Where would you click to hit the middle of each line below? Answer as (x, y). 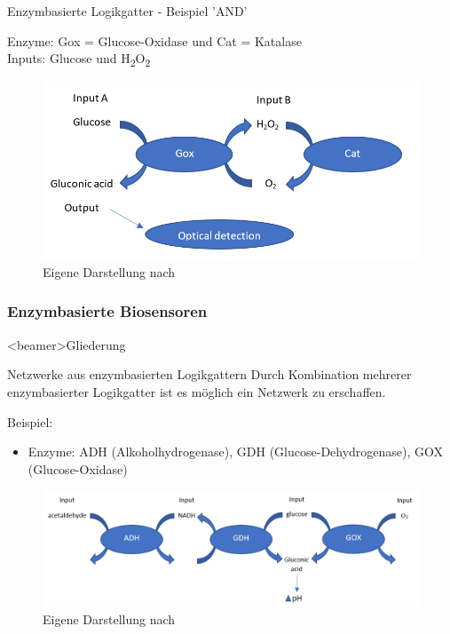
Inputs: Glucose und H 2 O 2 (79, 59)
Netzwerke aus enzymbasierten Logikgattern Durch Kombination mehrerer (209, 374)
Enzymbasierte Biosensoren (107, 311)
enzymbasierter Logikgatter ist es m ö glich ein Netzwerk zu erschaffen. (197, 391)
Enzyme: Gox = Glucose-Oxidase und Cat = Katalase (154, 40)
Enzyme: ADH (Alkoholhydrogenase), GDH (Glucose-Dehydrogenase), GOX (236, 452)
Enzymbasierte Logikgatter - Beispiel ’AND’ (127, 11)
